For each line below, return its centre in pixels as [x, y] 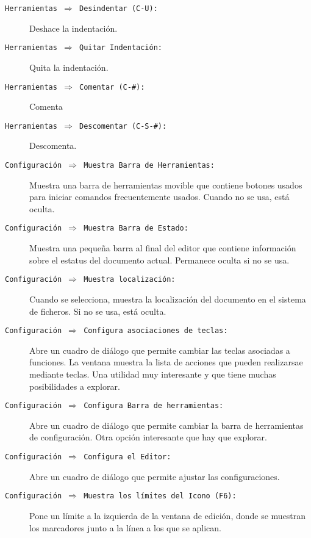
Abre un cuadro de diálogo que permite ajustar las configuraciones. [155, 476]
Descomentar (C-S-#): [123, 126]
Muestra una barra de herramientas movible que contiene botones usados [166, 185]
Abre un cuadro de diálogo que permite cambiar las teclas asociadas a [160, 350]
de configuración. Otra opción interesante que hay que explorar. [148, 437]
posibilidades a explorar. [75, 386]
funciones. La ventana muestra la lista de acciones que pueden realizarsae [166, 362]
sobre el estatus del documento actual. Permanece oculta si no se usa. [159, 260]
